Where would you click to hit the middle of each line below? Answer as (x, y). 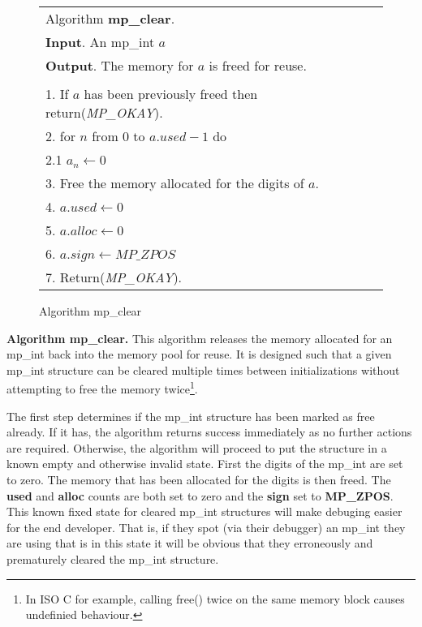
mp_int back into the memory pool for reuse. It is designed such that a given (199, 354)
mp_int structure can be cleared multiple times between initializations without (203, 369)
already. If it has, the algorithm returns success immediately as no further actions (209, 432)
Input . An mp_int (100, 42)
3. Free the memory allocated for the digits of (175, 183)
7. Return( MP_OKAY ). (114, 277)
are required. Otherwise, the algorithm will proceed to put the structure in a (197, 447)
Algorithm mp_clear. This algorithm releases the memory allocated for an (200, 338)
